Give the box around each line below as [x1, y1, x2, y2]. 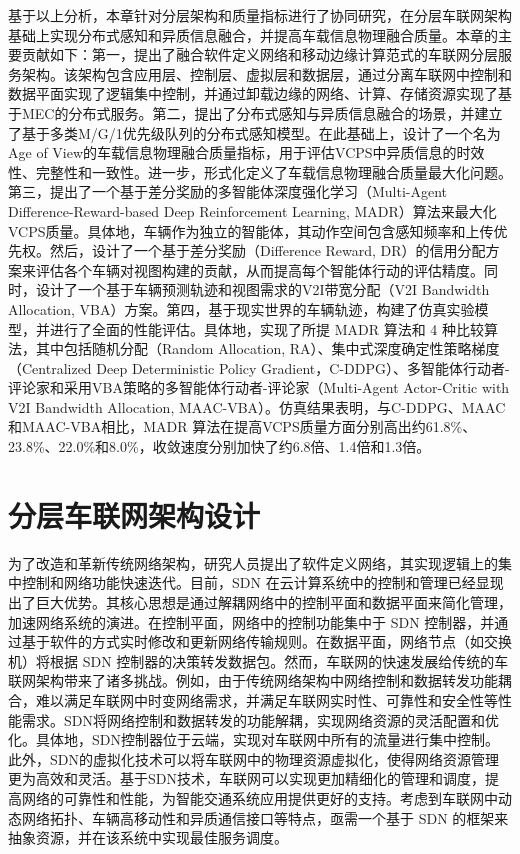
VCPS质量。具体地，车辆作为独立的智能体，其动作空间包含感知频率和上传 [8, 220, 494, 241]
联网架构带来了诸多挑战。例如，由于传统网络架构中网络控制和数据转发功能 [8, 670, 498, 691]
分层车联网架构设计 [8, 494, 261, 535]
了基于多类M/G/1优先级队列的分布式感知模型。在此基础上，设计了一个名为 [8, 122, 501, 143]
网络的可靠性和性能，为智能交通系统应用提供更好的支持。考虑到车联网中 [21, 787, 498, 808]
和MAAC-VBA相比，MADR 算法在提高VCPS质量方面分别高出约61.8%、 [8, 416, 477, 437]
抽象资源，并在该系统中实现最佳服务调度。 [8, 827, 288, 848]
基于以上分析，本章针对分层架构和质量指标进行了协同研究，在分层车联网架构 [8, 5, 512, 25]
